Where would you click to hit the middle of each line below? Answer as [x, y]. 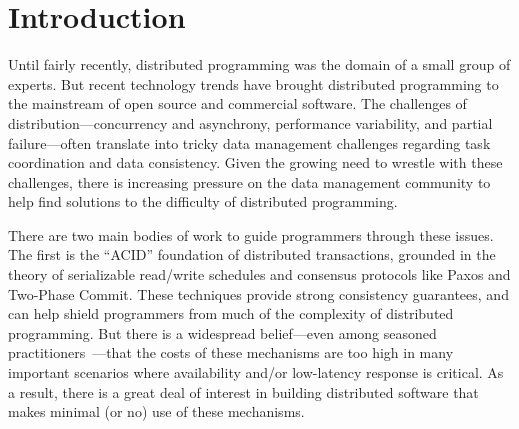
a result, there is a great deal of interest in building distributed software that [243, 391]
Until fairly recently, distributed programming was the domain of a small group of [259, 64]
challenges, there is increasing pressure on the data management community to [249, 181]
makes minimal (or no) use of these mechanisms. [156, 411]
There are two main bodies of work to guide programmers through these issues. [251, 234]
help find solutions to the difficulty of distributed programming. [203, 201]
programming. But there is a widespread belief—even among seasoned [222, 332]
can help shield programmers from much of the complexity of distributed [231, 313]
